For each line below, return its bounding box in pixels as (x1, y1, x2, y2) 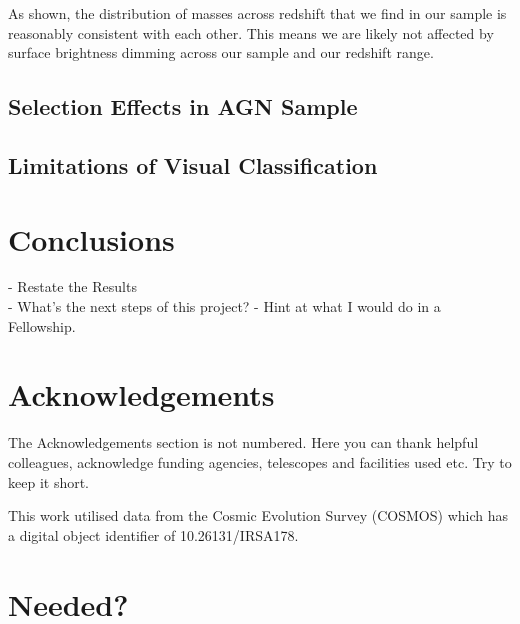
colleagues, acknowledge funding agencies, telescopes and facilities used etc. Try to (8, 451, 512, 472)
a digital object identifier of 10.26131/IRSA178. (8, 524, 299, 545)
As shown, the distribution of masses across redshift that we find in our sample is (8, 3, 507, 23)
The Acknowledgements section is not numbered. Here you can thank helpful (8, 432, 479, 453)
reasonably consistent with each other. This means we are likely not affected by (8, 22, 494, 43)
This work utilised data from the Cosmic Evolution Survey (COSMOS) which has (8, 505, 508, 526)
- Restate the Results (8, 276, 137, 297)
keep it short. (8, 471, 90, 492)
